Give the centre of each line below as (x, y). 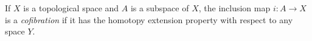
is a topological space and (71, 8)
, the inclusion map (234, 8)
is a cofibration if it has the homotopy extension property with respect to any (149, 19)
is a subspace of (160, 8)
